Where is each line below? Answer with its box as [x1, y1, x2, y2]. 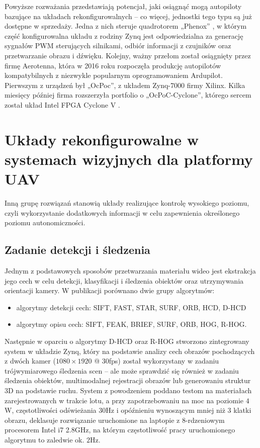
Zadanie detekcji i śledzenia [5, 242, 150, 257]
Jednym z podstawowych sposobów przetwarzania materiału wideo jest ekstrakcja [5, 265, 256, 276]
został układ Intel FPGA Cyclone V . [5, 99, 120, 110]
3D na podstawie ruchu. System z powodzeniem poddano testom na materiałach [5, 385, 252, 395]
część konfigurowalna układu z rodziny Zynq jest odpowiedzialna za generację [5, 30, 243, 41]
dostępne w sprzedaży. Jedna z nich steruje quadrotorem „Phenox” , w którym [5, 21, 247, 31]
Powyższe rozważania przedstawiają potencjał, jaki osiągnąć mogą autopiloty [5, 1, 242, 11]
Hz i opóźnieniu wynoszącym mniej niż [106, 405, 225, 415]
